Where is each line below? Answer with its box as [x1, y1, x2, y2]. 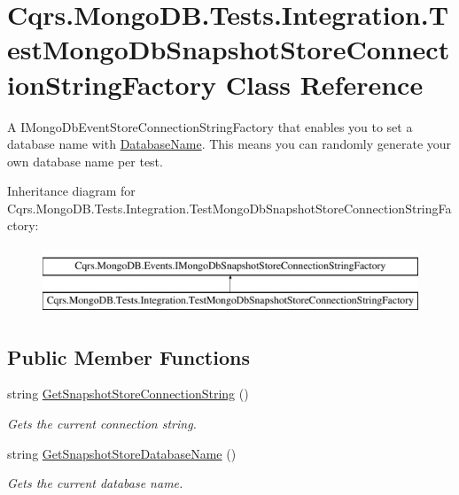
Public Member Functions [7, 343, 250, 370]
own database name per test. [7, 151, 163, 170]
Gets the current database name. [7, 474, 183, 492]
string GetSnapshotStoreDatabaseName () [7, 444, 237, 462]
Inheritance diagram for [7, 182, 136, 200]
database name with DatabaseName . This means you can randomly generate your [7, 135, 452, 153]
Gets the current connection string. [7, 414, 197, 433]
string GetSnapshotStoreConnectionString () [7, 384, 249, 403]
